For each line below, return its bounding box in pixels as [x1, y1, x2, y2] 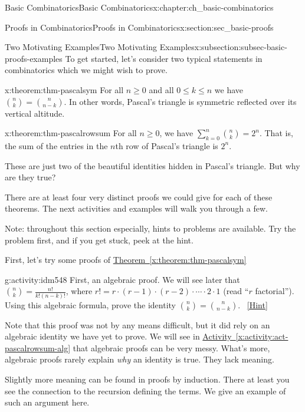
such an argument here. [5, 396, 90, 408]
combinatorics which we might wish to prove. [5, 64, 168, 76]
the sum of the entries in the [5, 139, 108, 151]
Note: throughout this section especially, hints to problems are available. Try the [5, 222, 296, 234]
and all [149, 83, 174, 95]
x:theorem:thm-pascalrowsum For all [5, 127, 137, 139]
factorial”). [255, 285, 294, 297]
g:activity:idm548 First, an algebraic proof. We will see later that [5, 273, 240, 285]
